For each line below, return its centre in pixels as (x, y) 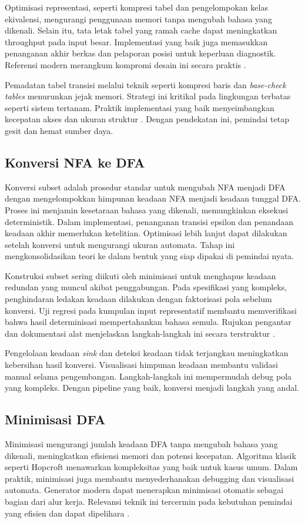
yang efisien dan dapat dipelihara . (67, 513)
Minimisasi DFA (55, 419)
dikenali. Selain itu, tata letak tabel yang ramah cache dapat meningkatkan (141, 30)
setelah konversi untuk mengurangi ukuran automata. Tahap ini (120, 244)
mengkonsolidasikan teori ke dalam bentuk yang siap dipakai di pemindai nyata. (150, 256)
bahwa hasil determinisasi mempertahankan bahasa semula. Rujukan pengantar (148, 322)
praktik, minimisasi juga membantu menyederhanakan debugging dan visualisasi (150, 478)
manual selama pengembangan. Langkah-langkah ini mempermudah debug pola (148, 376)
